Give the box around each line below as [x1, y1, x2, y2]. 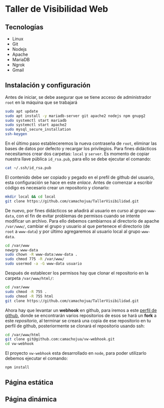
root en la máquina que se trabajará [5, 99, 77, 105]
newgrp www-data [5, 248, 38, 252]
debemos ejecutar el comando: [5, 356, 68, 362]
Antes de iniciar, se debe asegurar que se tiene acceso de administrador [5, 94, 152, 100]
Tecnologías [5, 23, 44, 31]
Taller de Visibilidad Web [5, 3, 109, 15]
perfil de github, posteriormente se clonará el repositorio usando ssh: [5, 323, 145, 329]
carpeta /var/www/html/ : [5, 275, 54, 281]
